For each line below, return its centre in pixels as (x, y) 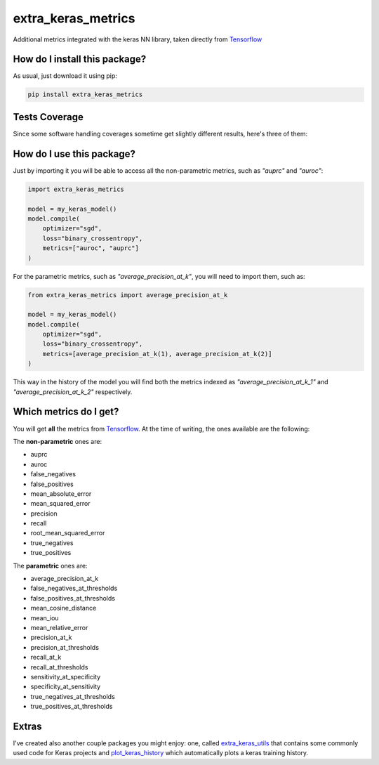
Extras (27, 726)
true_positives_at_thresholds (72, 707)
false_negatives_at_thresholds (74, 588)
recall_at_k (46, 658)
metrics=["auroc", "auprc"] (91, 248)
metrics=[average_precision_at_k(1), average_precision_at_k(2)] (157, 354)
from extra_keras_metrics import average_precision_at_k (128, 295)
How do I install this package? (80, 59)
